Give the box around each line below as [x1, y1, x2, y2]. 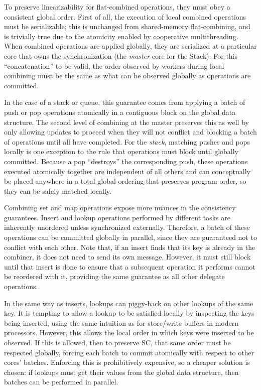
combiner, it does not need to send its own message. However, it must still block [4, 251, 251, 262]
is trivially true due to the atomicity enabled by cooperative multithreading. [4, 31, 238, 41]
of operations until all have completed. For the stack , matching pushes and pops [4, 136, 250, 147]
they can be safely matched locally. [4, 185, 111, 196]
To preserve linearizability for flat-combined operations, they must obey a [4, 2, 230, 12]
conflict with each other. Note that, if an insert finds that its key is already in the [4, 241, 255, 252]
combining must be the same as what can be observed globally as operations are [4, 70, 251, 81]
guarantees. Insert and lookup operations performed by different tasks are [4, 212, 231, 222]
